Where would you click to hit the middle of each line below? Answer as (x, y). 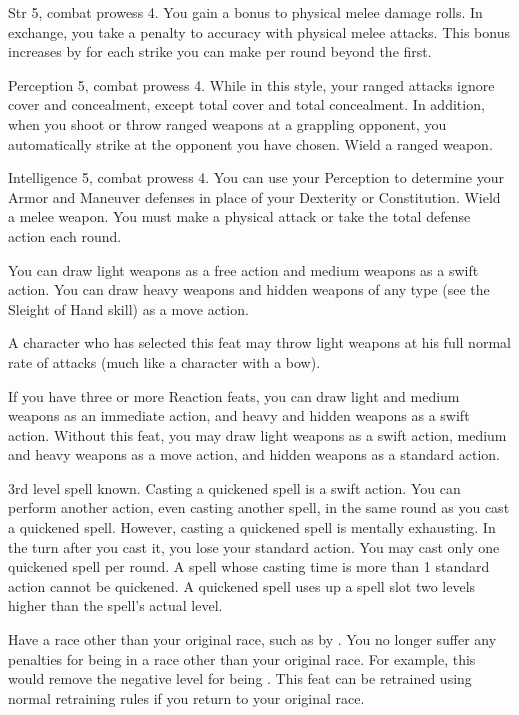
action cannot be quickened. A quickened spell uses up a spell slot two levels (242, 585)
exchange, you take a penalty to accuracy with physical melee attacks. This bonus (259, 31)
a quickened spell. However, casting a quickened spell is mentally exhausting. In (252, 527)
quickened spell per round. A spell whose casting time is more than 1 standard (249, 566)
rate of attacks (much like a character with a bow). (164, 361)
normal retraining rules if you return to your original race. (186, 697)
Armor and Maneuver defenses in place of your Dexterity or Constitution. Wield (254, 196)
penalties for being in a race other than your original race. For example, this (242, 658)
